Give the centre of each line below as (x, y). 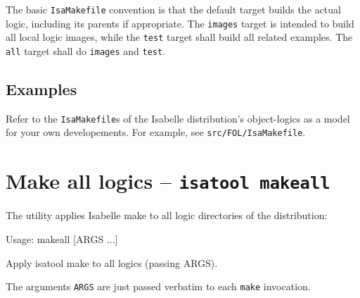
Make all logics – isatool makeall (168, 181)
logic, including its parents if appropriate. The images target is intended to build (180, 23)
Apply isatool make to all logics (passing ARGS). (112, 262)
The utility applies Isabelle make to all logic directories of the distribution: (167, 215)
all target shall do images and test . (86, 50)
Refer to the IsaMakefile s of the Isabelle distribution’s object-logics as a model (178, 118)
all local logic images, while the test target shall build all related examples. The (179, 37)
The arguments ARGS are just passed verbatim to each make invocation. (158, 286)
